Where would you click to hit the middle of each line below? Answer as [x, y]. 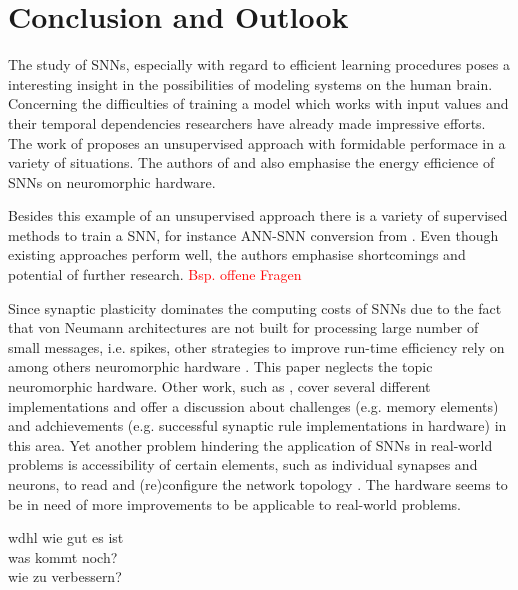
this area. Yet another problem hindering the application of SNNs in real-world [250, 444]
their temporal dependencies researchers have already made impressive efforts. [247, 122]
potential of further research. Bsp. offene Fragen [155, 274]
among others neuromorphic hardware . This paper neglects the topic [220, 366]
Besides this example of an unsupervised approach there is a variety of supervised [258, 215]
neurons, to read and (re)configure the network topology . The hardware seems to [258, 484]
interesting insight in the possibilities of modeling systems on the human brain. [250, 83]
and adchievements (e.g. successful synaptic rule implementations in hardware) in [257, 425]
